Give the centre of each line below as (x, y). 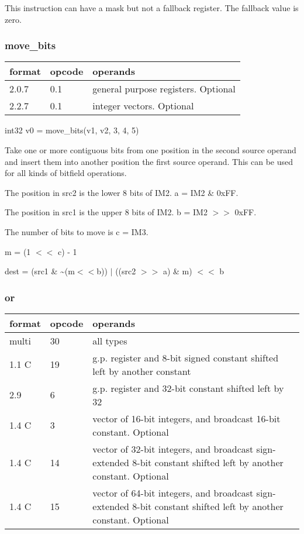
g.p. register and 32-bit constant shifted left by (188, 388)
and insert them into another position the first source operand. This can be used (149, 161)
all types (110, 340)
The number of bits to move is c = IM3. (77, 231)
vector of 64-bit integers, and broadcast (173, 492)
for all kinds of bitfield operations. (66, 173)
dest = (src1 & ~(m (40, 271)
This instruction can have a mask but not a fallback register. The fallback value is (152, 8)
